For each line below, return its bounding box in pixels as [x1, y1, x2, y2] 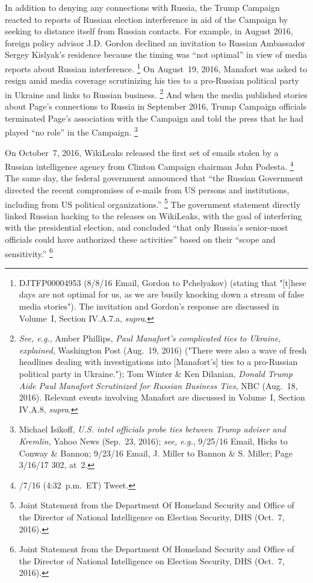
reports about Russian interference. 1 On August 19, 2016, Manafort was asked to [5, 60, 308, 75]
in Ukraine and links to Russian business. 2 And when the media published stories [5, 86, 308, 101]
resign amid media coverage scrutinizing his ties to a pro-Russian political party [5, 74, 299, 87]
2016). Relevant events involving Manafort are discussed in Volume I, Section [19, 391, 305, 404]
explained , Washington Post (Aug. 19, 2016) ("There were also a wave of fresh [19, 343, 307, 356]
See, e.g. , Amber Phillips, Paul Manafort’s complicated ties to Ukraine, [19, 332, 281, 344]
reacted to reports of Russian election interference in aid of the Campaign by [5, 13, 288, 25]
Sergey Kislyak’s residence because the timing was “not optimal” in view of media [5, 48, 308, 61]
